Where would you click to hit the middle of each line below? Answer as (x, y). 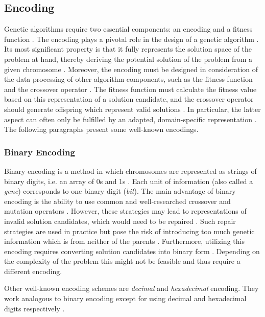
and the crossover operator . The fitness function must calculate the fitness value (130, 89)
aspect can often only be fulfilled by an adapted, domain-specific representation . (130, 119)
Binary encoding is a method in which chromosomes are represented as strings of (130, 171)
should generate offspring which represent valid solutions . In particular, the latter (132, 109)
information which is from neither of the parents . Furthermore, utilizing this (124, 241)
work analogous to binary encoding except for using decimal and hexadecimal (125, 298)
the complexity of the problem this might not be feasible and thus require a (122, 261)
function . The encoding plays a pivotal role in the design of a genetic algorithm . (131, 39)
